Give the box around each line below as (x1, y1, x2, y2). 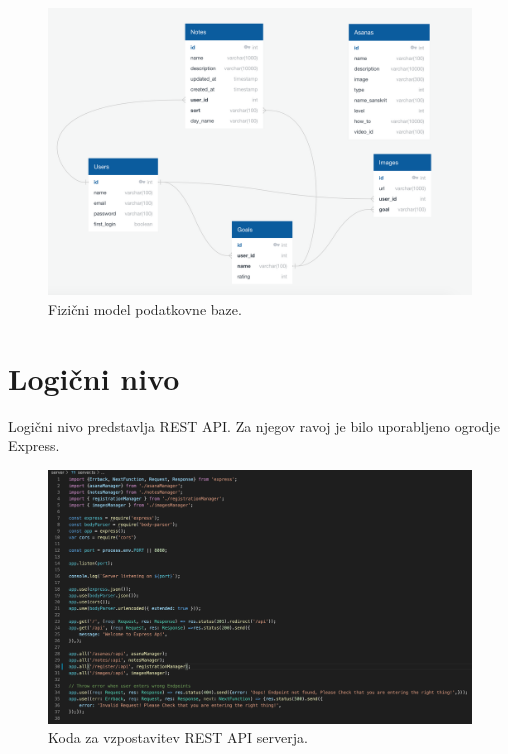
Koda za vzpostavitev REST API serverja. (48, 727, 308, 748)
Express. (8, 435, 60, 456)
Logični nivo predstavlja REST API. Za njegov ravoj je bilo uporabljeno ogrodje (8, 415, 500, 436)
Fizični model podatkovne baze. (48, 298, 242, 319)
